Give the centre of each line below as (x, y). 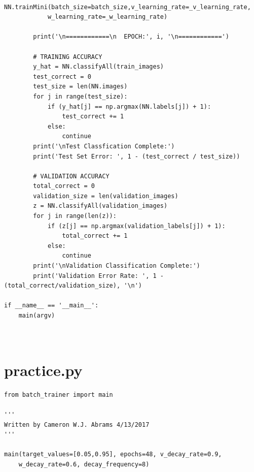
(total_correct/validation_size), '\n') (73, 286)
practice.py (43, 370)
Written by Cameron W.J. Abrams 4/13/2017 (77, 424)
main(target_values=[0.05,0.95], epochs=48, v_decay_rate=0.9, (113, 454)
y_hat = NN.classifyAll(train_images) (98, 67)
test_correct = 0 (62, 76)
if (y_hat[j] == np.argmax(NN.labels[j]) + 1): (129, 106)
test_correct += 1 (93, 117)
